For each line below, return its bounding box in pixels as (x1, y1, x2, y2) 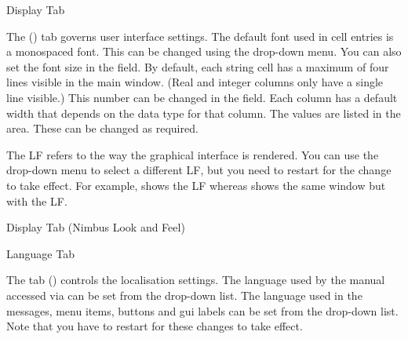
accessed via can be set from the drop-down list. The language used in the (6, 286, 362, 303)
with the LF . (6, 192, 67, 209)
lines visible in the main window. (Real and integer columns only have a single (6, 74, 384, 90)
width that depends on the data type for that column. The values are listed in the (6, 104, 401, 121)
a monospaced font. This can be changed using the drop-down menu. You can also (6, 43, 402, 60)
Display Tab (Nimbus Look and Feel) (6, 219, 185, 235)
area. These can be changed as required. (6, 120, 199, 137)
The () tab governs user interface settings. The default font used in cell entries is (6, 27, 394, 44)
